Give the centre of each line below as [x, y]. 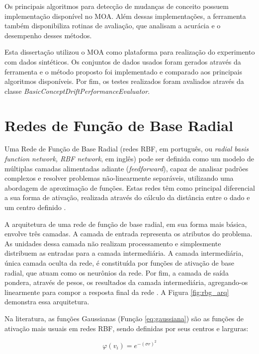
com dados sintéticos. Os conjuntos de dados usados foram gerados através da [123, 61]
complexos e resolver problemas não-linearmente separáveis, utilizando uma [119, 178]
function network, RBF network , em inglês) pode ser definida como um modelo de [129, 159]
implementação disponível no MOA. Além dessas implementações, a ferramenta [125, 16]
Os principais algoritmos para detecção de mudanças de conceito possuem [117, 6]
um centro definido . [35, 207]
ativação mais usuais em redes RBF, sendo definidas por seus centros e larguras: [127, 328]
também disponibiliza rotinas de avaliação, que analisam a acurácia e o [113, 26]
